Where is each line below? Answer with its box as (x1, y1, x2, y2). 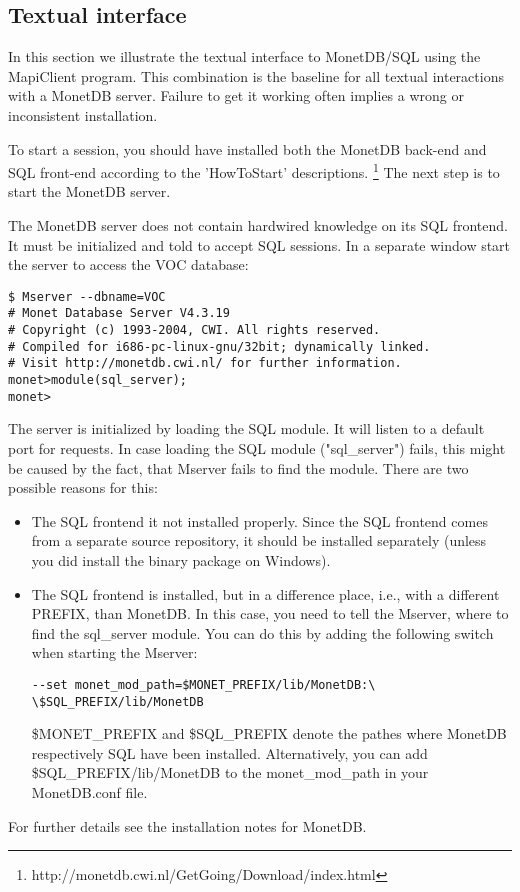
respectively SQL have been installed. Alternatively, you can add (31, 742, 428, 763)
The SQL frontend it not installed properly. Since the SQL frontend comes (31, 510, 488, 531)
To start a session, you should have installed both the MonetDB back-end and (8, 138, 487, 159)
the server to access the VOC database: (8, 254, 249, 275)
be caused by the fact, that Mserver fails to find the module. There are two (8, 457, 469, 478)
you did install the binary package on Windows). (31, 549, 331, 570)
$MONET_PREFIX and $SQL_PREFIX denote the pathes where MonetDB (31, 723, 507, 744)
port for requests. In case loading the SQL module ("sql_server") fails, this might (8, 437, 506, 458)
